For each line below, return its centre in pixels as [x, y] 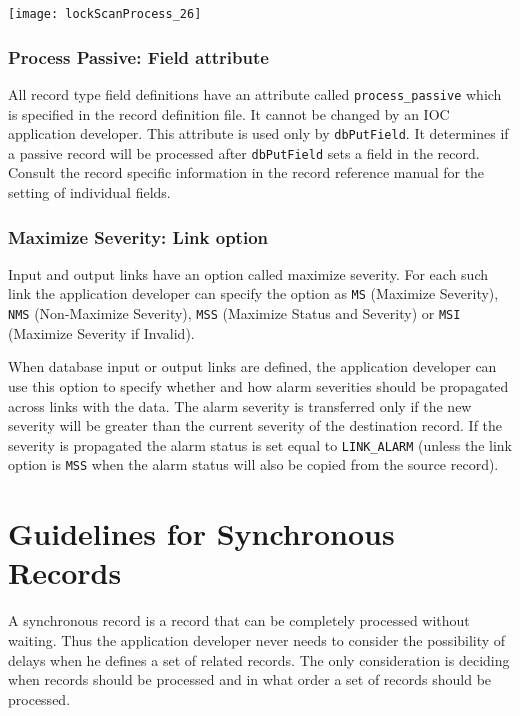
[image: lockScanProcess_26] [105, 14]
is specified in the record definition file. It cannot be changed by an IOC [229, 113]
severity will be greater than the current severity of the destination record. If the [255, 425]
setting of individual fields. [89, 192]
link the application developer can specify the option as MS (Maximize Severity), [253, 293]
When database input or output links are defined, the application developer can [252, 366]
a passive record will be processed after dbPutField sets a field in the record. [244, 152]
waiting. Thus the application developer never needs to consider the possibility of [257, 639]
